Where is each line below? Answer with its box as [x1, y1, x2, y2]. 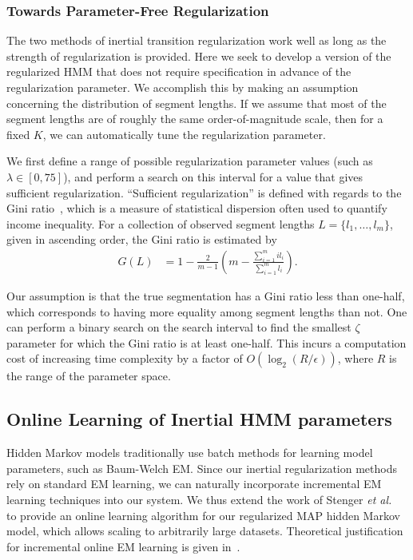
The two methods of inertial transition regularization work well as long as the [6, 32, 387, 49]
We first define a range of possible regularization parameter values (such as [6, 153, 373, 169]
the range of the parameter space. [6, 367, 171, 384]
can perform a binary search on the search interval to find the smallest [6, 319, 351, 336]
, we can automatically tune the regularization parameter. [42, 125, 326, 142]
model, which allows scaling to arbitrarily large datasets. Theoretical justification [6, 522, 403, 539]
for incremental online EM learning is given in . [6, 538, 240, 554]
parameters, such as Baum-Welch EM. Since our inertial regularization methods [6, 459, 397, 476]
